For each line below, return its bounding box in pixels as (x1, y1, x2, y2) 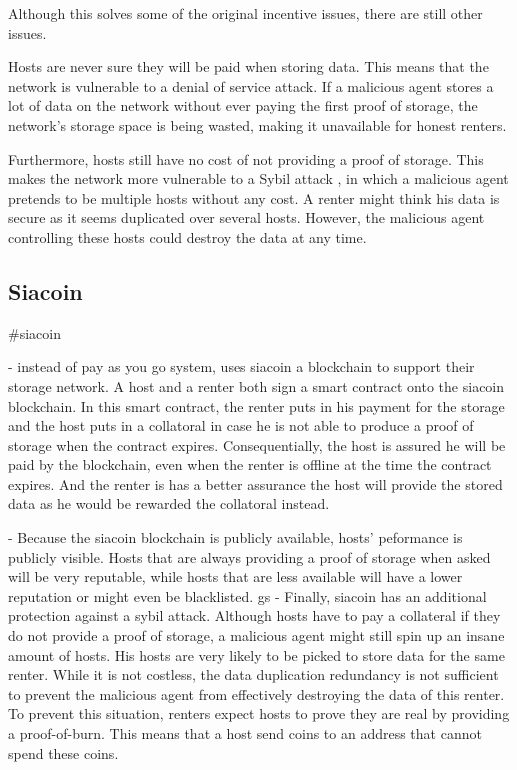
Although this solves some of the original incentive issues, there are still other (8, 3, 483, 23)
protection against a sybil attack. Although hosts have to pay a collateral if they (8, 605, 501, 626)
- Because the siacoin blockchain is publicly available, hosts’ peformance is (8, 527, 463, 548)
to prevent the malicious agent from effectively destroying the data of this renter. (8, 683, 505, 704)
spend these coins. (8, 742, 119, 763)
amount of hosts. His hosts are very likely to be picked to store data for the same (8, 644, 505, 665)
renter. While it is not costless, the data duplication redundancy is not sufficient (8, 664, 499, 685)
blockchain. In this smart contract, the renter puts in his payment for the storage (8, 395, 505, 416)
